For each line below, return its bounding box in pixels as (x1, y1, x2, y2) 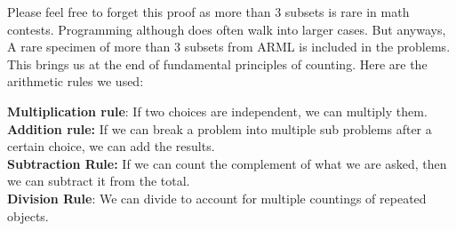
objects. (7, 206, 49, 225)
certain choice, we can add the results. (7, 137, 215, 155)
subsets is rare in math (284, 3, 410, 20)
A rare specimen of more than (7, 37, 171, 56)
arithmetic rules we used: (7, 72, 144, 91)
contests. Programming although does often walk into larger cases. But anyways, (7, 20, 446, 38)
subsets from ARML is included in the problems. (184, 37, 451, 56)
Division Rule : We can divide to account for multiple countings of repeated (7, 188, 427, 207)
